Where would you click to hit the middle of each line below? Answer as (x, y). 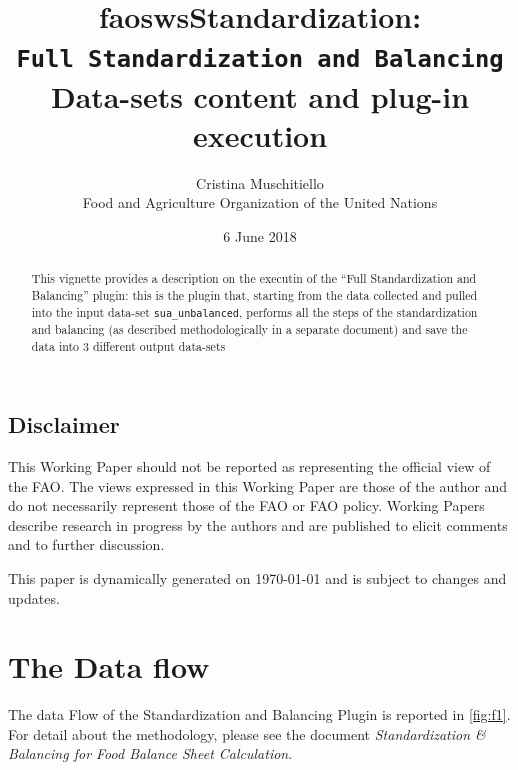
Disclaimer (64, 424)
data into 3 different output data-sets (128, 345)
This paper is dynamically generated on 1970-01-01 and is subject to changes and (257, 577)
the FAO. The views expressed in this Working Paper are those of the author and (258, 485)
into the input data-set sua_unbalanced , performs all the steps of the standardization (254, 311)
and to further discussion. (86, 544)
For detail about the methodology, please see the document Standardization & (247, 733)
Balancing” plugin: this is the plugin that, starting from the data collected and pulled (254, 295)
